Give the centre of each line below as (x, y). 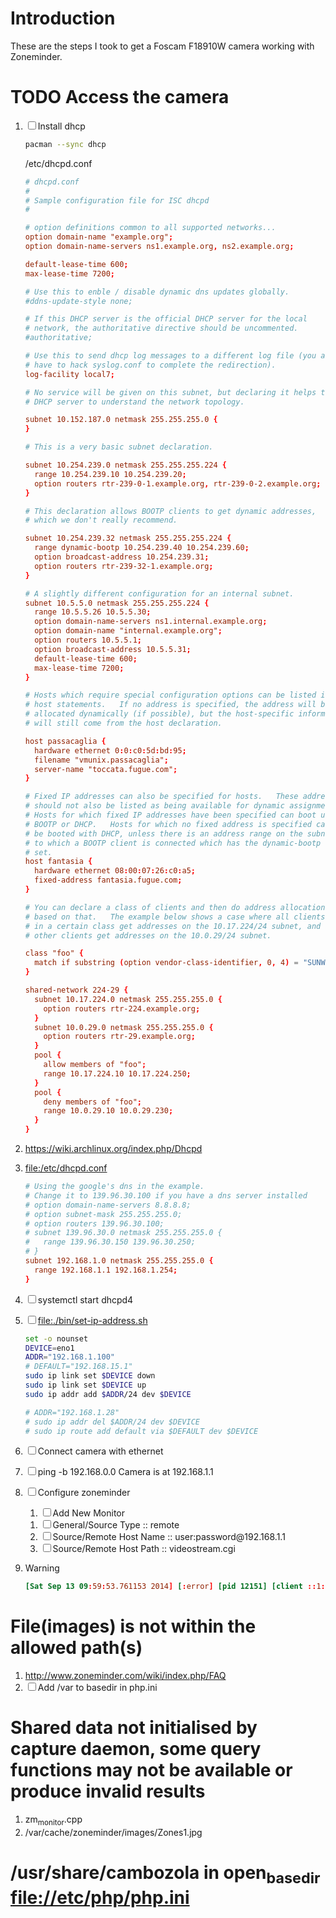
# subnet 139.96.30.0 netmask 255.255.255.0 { (123, 1233)
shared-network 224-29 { (76, 990)
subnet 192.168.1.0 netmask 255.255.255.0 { (119, 1261)
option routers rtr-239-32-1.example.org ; (124, 566)
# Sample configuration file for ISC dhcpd (117, 200)
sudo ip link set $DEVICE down (90, 1376)
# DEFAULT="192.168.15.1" (78, 1367)
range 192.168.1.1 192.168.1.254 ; (106, 1270)
